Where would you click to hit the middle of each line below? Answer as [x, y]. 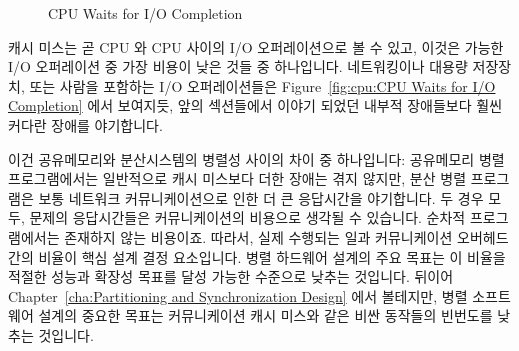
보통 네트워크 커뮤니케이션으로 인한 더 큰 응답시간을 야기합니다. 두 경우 [261, 197]
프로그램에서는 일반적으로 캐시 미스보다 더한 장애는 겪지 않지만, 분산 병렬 [237, 178]
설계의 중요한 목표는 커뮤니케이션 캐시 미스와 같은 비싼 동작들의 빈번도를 [265, 315]
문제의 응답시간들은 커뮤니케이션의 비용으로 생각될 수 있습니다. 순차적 [247, 217]
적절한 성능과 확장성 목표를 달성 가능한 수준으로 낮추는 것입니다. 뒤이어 [231, 276]
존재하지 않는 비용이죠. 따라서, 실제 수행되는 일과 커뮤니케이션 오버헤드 [286, 236]
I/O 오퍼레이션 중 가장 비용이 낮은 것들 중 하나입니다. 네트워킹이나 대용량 [238, 66]
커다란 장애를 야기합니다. [85, 124]
